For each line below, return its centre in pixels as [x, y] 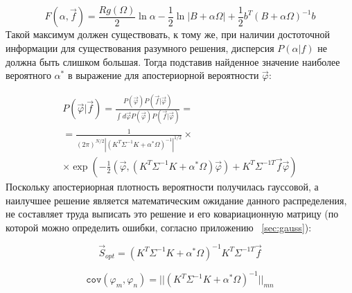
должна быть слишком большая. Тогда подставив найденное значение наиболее [173, 61]
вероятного [28, 75]
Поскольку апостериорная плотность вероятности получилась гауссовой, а [162, 186]
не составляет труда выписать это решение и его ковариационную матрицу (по [172, 214]
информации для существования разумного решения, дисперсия [140, 48]
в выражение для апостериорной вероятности [163, 75]
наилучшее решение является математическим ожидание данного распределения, [176, 200]
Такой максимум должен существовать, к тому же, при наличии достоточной [168, 34]
